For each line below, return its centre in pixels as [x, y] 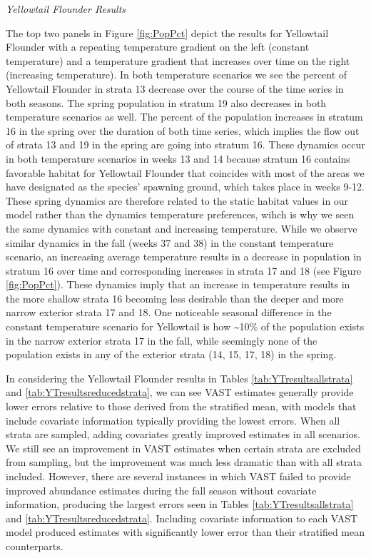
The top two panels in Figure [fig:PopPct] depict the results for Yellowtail [167, 32]
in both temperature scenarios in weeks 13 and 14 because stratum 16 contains [178, 158]
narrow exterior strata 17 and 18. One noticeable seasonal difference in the [169, 312]
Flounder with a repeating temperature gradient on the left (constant [158, 47]
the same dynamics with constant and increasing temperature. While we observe [182, 228]
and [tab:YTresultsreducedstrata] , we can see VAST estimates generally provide [180, 392]
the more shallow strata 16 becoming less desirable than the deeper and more [175, 298]
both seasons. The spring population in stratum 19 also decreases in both [166, 102]
